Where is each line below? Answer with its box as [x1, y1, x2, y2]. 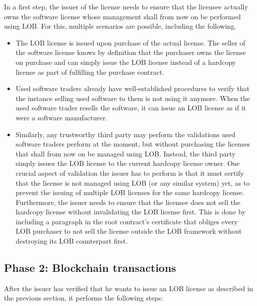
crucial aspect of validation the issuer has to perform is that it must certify [15, 167, 244, 178]
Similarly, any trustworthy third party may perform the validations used [15, 129, 236, 139]
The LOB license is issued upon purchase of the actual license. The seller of [15, 37, 246, 48]
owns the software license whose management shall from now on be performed [4, 11, 241, 21]
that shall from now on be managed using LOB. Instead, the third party [15, 148, 236, 158]
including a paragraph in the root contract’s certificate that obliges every [15, 216, 238, 226]
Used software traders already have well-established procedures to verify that [15, 83, 250, 94]
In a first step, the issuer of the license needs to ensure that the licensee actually [4, 1, 248, 11]
